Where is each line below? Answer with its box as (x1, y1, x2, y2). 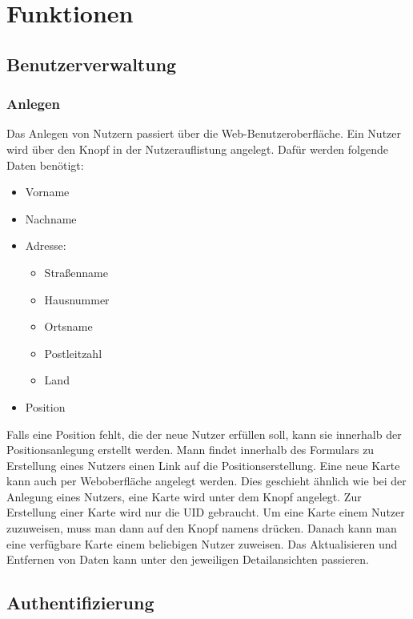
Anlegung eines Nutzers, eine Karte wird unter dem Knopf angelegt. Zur (6, 488, 362, 504)
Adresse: (25, 237, 66, 254)
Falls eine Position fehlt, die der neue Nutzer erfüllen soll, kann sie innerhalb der (6, 425, 402, 442)
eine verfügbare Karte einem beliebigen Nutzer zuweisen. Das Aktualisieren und (6, 535, 398, 552)
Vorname (25, 183, 70, 200)
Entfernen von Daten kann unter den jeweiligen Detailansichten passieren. (6, 551, 369, 568)
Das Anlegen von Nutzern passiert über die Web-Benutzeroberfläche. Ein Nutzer (6, 125, 401, 142)
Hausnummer (44, 291, 110, 307)
